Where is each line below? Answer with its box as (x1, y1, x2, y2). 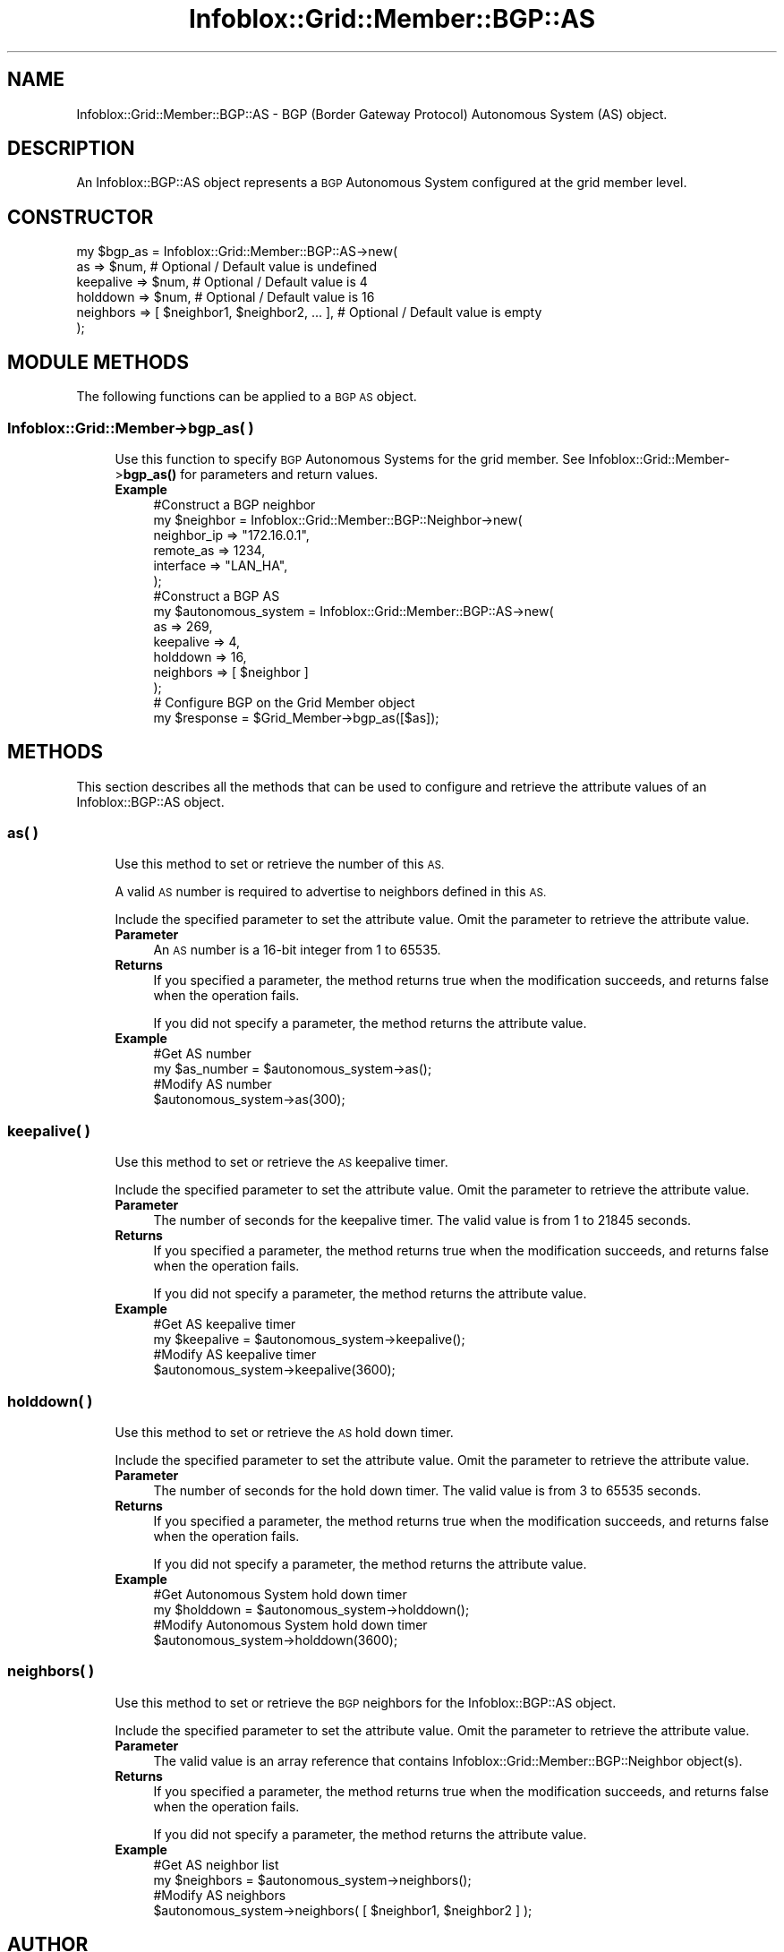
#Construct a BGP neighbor (153, 496, 316, 512)
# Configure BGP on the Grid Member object (153, 694, 415, 710)
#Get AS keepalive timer (153, 1316, 296, 1332)
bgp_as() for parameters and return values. (123, 466, 379, 482)
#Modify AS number (153, 1076, 272, 1092)
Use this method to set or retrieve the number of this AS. (115, 856, 445, 872)
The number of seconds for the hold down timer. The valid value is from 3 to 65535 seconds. (153, 1482, 702, 1498)
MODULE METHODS (7, 350, 190, 373)
